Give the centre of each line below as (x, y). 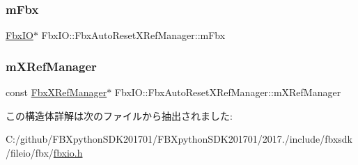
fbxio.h (68, 152)
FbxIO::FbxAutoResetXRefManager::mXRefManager (228, 92)
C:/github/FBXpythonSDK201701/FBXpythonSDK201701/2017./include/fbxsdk (179, 139)
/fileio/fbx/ (30, 152)
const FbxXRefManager (56, 92)
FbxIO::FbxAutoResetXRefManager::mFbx (133, 35)
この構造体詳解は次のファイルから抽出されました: (119, 115)
